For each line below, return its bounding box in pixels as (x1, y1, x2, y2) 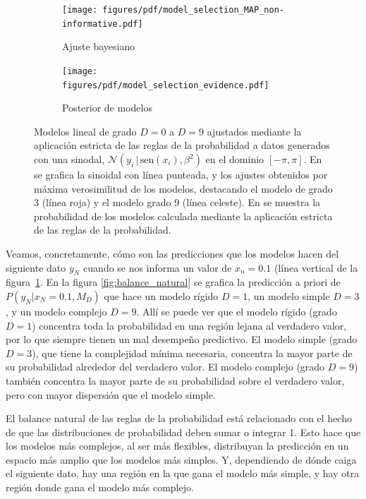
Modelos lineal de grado (34, 124, 137, 138)
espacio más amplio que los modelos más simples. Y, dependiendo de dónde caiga (6, 452, 357, 467)
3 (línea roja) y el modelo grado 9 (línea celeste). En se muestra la (34, 195, 321, 210)
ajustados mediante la (207, 124, 302, 138)
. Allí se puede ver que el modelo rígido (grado (136, 303, 337, 318)
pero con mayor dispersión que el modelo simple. (6, 387, 216, 402)
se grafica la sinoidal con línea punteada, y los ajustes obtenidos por (34, 167, 328, 181)
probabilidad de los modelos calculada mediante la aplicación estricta (34, 208, 333, 223)
